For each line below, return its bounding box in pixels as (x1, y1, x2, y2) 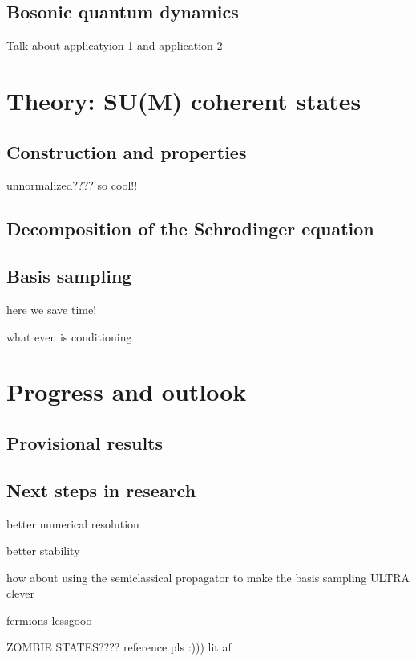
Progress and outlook (6, 375, 247, 408)
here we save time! (6, 300, 97, 317)
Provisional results (6, 430, 164, 455)
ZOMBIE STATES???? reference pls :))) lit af (6, 639, 232, 655)
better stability (6, 542, 80, 559)
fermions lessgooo (6, 611, 92, 628)
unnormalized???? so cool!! (6, 177, 138, 194)
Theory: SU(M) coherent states (6, 84, 361, 116)
